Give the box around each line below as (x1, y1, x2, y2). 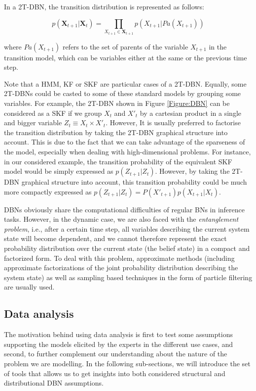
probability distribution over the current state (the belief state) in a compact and (4, 243, 250, 253)
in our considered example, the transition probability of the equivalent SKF (4, 156, 232, 166)
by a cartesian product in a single (140, 107, 241, 118)
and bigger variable (4, 117, 62, 128)
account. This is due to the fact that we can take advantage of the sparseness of (4, 137, 245, 147)
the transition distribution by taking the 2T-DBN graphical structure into (4, 127, 228, 137)
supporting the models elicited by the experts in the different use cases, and (4, 339, 233, 349)
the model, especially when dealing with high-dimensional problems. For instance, (4, 146, 251, 156)
